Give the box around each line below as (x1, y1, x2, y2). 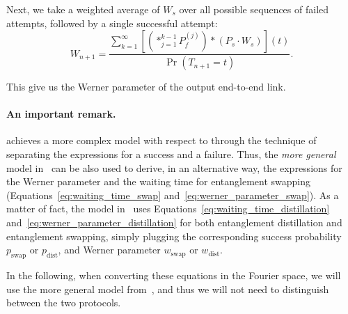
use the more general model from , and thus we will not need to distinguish (6, 281, 329, 296)
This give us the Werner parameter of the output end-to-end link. (6, 79, 286, 94)
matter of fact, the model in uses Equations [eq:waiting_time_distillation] (6, 201, 330, 216)
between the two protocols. (6, 295, 121, 310)
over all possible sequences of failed (179, 2, 329, 16)
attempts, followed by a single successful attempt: (6, 15, 218, 30)
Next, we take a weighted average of (6, 2, 160, 16)
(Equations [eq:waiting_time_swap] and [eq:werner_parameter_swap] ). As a (6, 187, 339, 202)
